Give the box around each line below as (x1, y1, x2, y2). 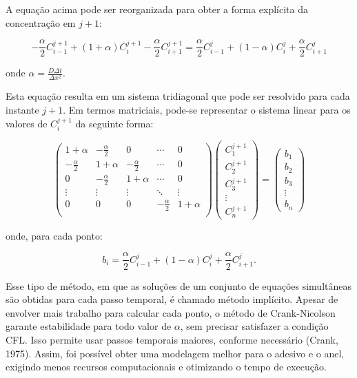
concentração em (6, 15, 76, 30)
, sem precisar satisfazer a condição (180, 319, 329, 333)
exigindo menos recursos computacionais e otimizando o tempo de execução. (6, 359, 327, 374)
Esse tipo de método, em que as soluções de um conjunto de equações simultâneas (6, 278, 352, 293)
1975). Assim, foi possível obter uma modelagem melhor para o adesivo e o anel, (6, 346, 345, 360)
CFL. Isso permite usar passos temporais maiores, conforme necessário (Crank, (6, 332, 338, 346)
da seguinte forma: (75, 116, 154, 130)
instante (6, 102, 39, 116)
